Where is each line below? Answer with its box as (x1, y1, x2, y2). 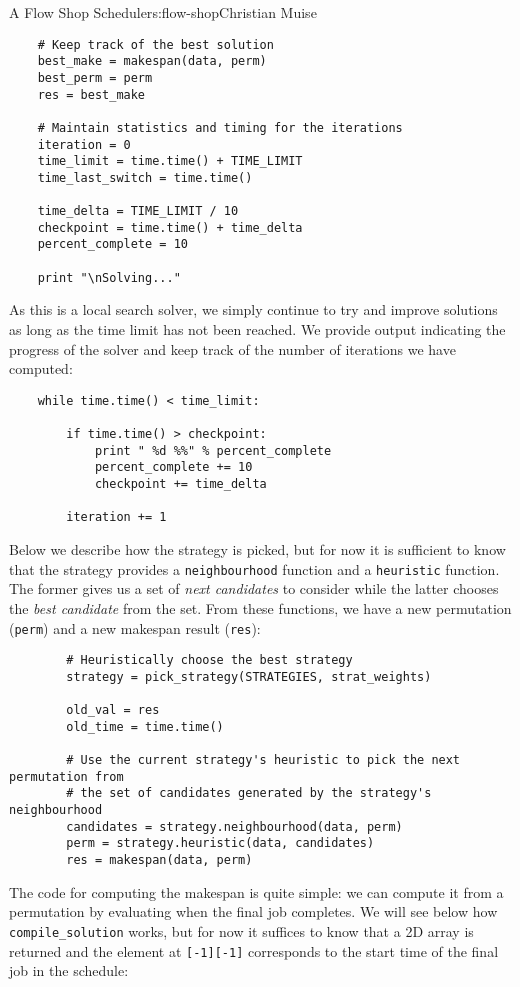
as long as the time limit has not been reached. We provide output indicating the (9, 319, 506, 340)
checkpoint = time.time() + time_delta (37, 220, 303, 235)
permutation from (9, 769, 124, 784)
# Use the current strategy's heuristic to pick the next (66, 753, 461, 768)
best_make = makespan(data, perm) (37, 54, 267, 69)
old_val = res (66, 703, 160, 718)
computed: (9, 358, 73, 379)
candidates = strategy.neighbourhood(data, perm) (66, 819, 403, 834)
